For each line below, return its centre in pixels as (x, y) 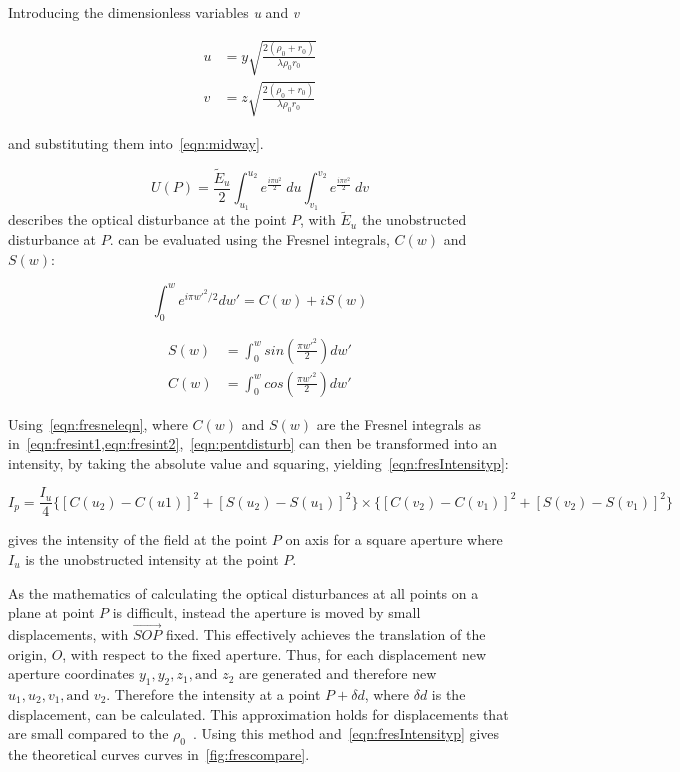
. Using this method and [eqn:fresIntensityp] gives (346, 733)
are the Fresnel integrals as (399, 423)
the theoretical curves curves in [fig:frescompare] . (159, 754)
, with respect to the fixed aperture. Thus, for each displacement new (274, 653)
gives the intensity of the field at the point (138, 539)
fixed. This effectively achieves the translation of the (325, 634)
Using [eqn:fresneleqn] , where (98, 423)
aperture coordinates (71, 673)
